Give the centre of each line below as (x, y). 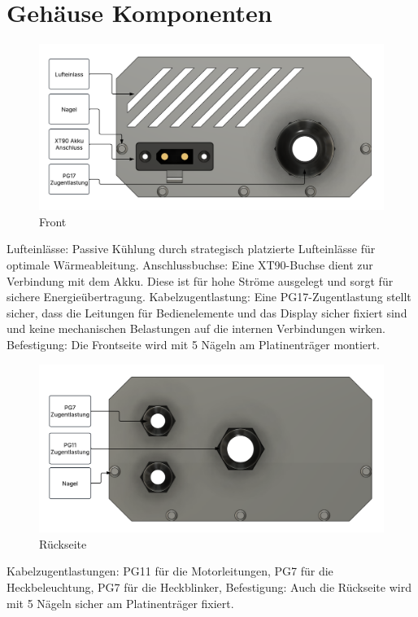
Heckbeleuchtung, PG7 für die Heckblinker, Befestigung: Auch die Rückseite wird (209, 586)
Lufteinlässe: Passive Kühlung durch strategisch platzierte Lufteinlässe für (191, 249)
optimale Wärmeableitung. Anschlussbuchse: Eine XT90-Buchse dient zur (190, 265)
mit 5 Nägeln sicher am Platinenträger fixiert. (120, 603)
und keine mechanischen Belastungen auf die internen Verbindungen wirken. (196, 328)
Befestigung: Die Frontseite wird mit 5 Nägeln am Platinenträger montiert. (193, 344)
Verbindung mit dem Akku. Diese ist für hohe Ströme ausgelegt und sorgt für (200, 280)
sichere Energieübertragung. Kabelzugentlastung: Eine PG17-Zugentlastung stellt (209, 297)
